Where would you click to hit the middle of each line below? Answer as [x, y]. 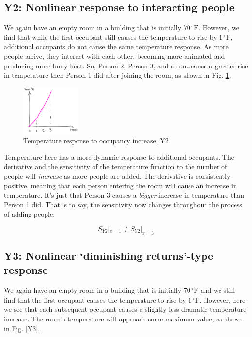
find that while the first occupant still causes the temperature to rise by [110, 37]
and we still [218, 290]
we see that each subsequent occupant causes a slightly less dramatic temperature [125, 309]
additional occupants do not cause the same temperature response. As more [116, 46]
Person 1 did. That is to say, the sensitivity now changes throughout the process [123, 204]
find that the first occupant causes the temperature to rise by [95, 299]
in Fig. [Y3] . [22, 328]
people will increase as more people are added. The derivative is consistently [117, 176]
